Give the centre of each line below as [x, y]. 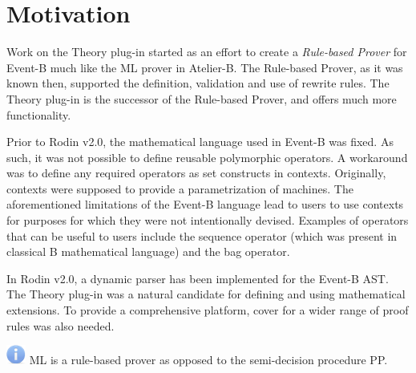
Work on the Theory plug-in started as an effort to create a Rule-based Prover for [207, 52]
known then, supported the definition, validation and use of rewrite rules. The [198, 83]
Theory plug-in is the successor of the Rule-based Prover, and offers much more [202, 98]
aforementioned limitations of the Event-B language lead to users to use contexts [205, 204]
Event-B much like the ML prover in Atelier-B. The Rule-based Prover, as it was [205, 67]
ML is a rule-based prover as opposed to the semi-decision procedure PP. [208, 360]
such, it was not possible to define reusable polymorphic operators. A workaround [207, 157]
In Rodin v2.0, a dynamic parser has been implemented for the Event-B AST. [198, 278]
